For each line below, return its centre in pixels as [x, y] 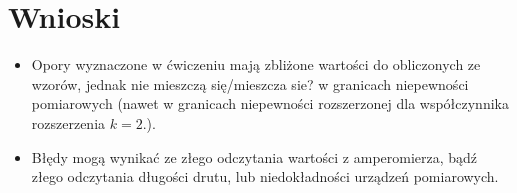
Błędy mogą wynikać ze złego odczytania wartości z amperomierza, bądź [254, 156]
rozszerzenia [68, 122]
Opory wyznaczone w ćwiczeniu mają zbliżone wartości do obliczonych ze [256, 64]
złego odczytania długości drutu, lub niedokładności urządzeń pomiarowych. [265, 176]
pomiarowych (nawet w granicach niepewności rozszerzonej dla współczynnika [270, 103]
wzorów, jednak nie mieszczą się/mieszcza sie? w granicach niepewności [250, 83]
